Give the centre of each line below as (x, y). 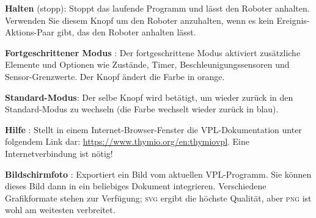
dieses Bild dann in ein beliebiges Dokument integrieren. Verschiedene (136, 186)
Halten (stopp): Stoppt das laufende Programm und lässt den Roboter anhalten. (157, 8)
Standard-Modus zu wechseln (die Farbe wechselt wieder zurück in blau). (142, 109)
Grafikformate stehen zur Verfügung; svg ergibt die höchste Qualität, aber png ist (158, 198)
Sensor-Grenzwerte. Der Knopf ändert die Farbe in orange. (115, 76)
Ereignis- (293, 20)
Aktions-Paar (30, 32)
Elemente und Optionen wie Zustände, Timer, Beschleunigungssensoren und (147, 64)
